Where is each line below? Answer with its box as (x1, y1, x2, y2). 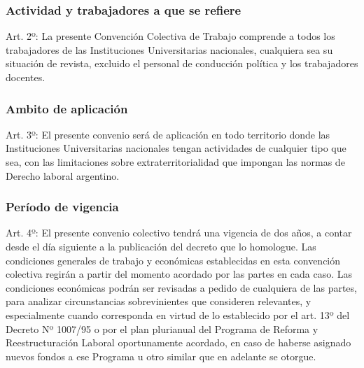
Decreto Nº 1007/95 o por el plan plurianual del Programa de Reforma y (6, 321, 318, 336)
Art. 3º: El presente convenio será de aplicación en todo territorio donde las (6, 127, 330, 141)
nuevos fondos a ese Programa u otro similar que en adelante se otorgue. (6, 348, 316, 363)
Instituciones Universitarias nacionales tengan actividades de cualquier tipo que (6, 141, 346, 155)
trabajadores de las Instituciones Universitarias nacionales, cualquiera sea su (6, 42, 333, 57)
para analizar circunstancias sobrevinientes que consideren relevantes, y (6, 294, 311, 309)
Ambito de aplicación (6, 99, 128, 117)
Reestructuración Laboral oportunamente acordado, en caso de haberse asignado (6, 335, 351, 350)
